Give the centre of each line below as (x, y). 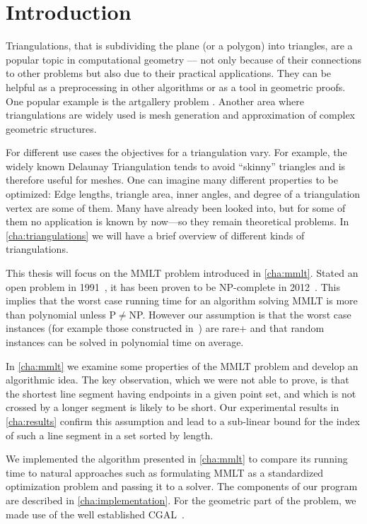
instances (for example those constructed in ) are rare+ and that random (165, 328)
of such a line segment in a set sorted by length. (110, 435)
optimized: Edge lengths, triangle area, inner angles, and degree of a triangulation (183, 194)
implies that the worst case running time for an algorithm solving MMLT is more (182, 300)
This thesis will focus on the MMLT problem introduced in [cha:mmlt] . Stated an (182, 273)
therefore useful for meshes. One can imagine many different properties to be (172, 180)
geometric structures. (51, 128)
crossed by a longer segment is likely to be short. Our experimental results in (173, 407)
